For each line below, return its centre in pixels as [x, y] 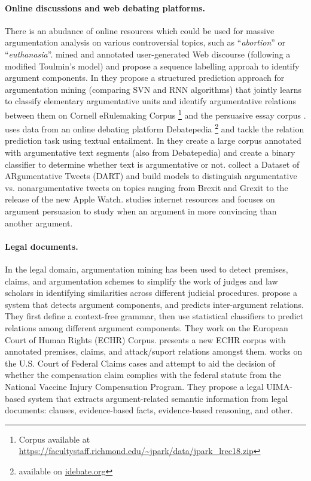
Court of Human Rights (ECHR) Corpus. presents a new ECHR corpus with [145, 339]
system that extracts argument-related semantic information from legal [158, 398]
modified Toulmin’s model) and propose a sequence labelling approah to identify [152, 66]
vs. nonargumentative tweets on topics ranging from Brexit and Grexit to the [147, 187]
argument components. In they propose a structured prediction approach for [145, 78]
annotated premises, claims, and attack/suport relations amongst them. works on [154, 351]
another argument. [39, 223]
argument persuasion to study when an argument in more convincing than [141, 211]
